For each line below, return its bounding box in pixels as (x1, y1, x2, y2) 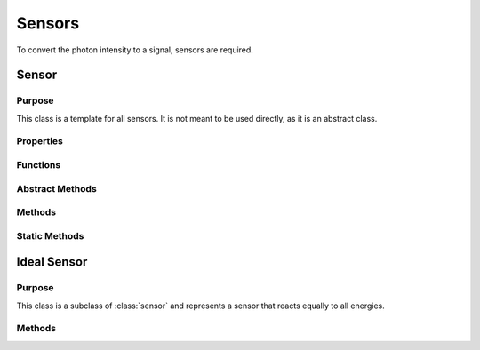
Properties (16, 135, 64, 147)
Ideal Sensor (16, 254, 88, 270)
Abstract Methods (16, 182, 97, 195)
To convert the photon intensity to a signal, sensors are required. (16, 44, 253, 55)
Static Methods (16, 229, 84, 242)
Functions (16, 159, 61, 171)
